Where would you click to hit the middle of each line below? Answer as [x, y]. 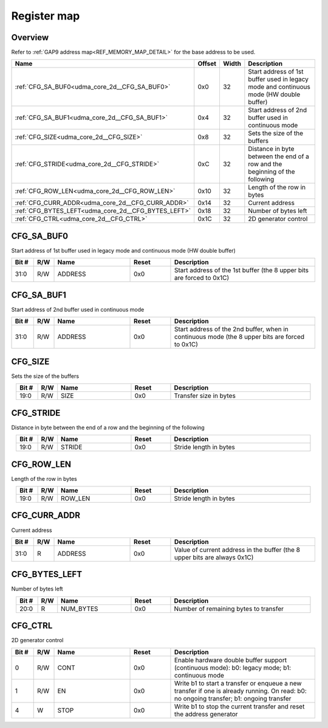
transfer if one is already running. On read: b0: [240, 691]
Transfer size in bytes [205, 396]
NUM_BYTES [80, 609]
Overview [30, 37]
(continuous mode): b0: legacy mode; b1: [233, 668]
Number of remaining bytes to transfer [229, 609]
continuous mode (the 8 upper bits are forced [239, 337]
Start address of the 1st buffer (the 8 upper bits [241, 270]
